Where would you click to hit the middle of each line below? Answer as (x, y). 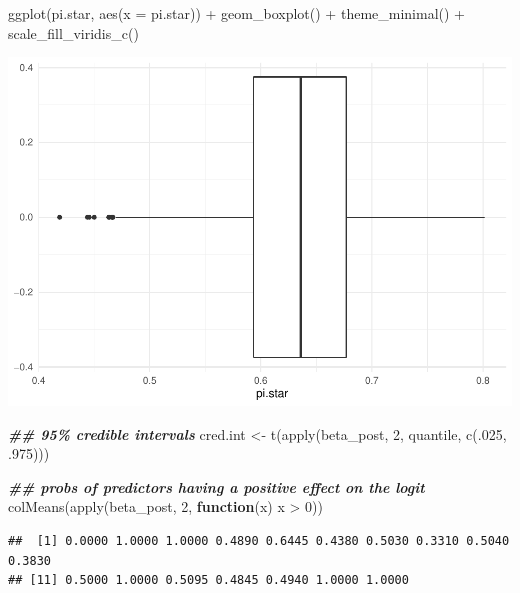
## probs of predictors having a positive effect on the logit (216, 486)
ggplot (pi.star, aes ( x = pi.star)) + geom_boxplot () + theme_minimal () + (237, 13)
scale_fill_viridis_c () (73, 32)
